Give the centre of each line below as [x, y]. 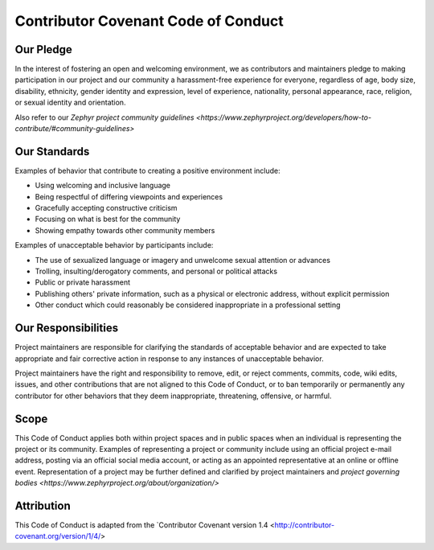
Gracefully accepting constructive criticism [106, 208]
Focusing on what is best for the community [108, 219]
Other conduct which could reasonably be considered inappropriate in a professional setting [188, 305]
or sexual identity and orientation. [70, 103]
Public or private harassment [83, 282]
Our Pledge [43, 49]
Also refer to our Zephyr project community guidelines [104, 117]
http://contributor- [305, 525]
